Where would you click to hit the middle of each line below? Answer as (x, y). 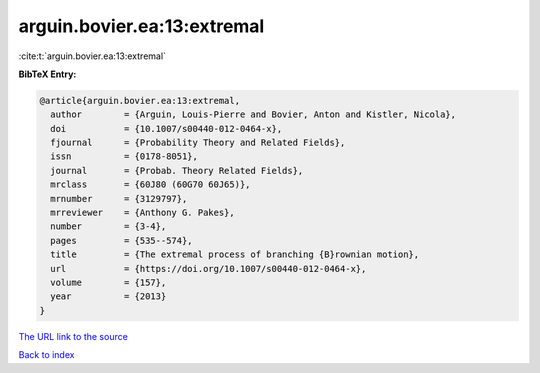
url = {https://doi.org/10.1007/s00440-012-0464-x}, (208, 268)
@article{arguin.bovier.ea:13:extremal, (139, 100)
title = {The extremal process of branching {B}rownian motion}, (235, 254)
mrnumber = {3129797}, (119, 198)
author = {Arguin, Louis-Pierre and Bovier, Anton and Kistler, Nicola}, (253, 114)
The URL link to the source (73, 336)
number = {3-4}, (108, 226)
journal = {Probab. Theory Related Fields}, (177, 170)
